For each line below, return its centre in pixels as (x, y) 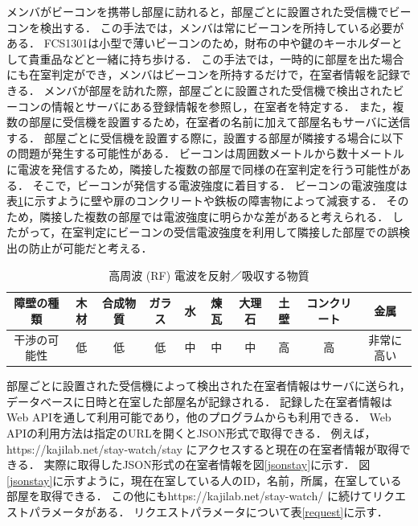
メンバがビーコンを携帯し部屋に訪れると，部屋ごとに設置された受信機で (198, 11)
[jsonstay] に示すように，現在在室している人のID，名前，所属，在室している (204, 480)
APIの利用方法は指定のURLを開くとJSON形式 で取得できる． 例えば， (191, 433)
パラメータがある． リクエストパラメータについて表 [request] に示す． (208, 511)
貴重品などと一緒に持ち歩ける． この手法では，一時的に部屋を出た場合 (216, 58)
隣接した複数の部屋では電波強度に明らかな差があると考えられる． (214, 216)
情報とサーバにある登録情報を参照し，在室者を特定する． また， (222, 106)
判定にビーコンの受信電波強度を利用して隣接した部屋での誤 (241, 232)
